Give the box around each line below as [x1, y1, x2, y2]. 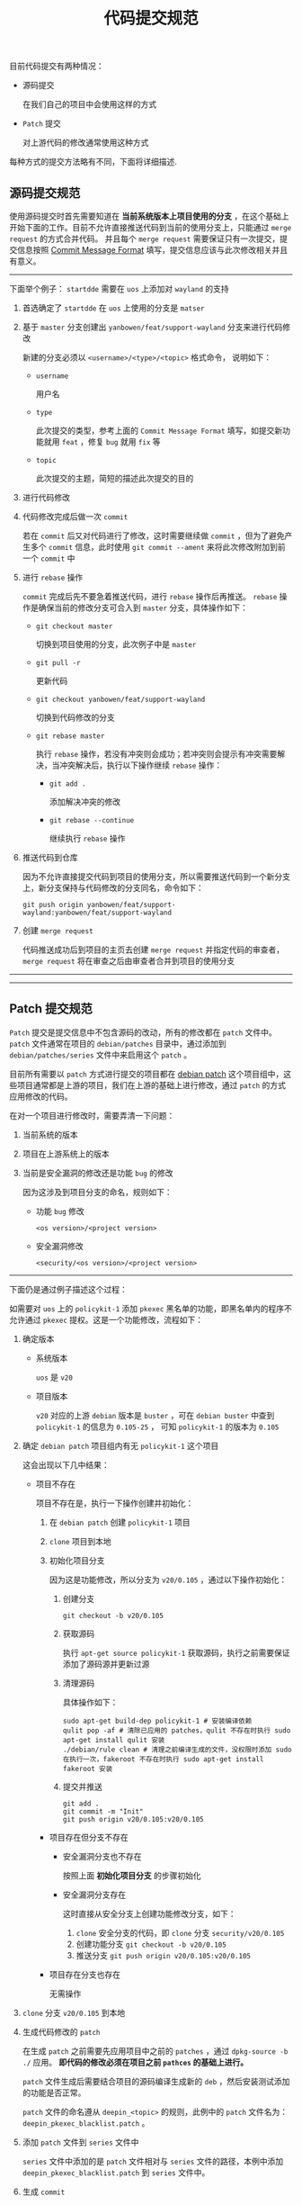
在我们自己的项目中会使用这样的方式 [22, 99, 157, 110]
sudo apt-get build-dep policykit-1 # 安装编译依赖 [62, 1716, 253, 1725]
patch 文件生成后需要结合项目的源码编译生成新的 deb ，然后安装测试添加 [22, 2075, 290, 2086]
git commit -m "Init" [62, 1806, 144, 1816]
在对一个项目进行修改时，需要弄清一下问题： [9, 1110, 175, 1120]
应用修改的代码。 [9, 1091, 73, 1102]
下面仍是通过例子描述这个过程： [9, 1283, 128, 1294]
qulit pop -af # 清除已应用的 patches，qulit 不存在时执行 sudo [62, 1725, 291, 1735]
